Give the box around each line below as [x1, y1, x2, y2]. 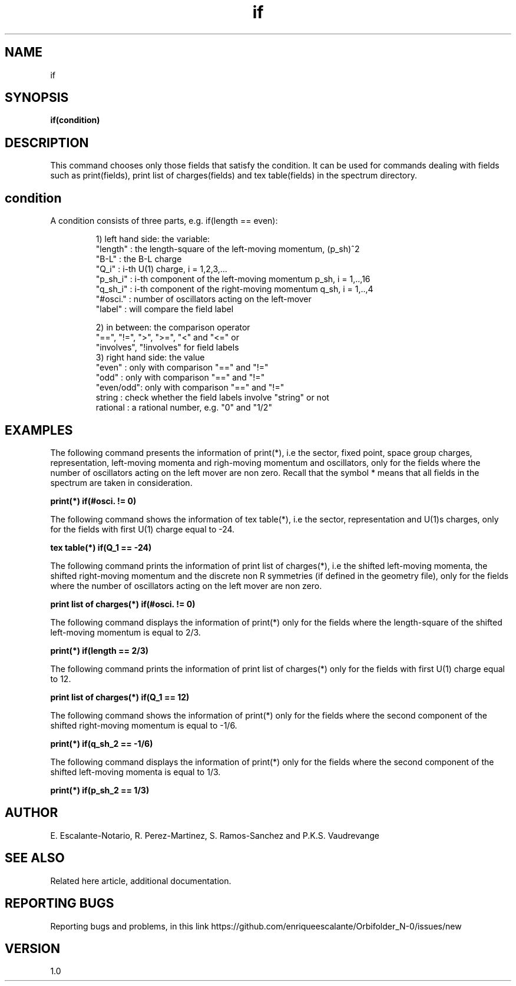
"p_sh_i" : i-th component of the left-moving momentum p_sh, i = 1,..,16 [95, 274, 371, 284]
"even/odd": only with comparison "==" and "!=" [95, 382, 285, 393]
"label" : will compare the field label [95, 304, 234, 315]
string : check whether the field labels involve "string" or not [95, 392, 329, 403]
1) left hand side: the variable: [95, 234, 210, 244]
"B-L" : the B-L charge [95, 254, 182, 264]
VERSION [5, 941, 61, 956]
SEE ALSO [5, 851, 65, 866]
